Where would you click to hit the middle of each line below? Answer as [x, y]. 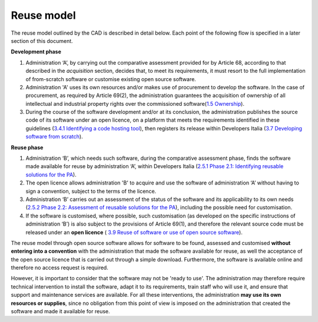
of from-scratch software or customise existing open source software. [111, 79]
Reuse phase [27, 147]
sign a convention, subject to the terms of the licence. [91, 191]
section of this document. [42, 41]
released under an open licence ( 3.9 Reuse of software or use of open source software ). [134, 232]
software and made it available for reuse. [60, 311]
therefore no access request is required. [59, 268]
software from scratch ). [54, 137]
